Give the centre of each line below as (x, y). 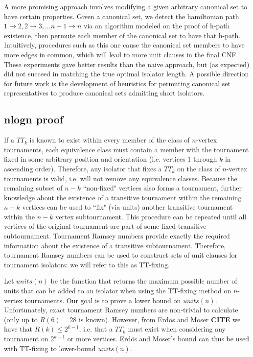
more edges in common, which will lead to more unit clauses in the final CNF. (121, 54)
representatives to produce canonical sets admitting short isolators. (104, 93)
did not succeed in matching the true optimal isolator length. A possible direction (126, 74)
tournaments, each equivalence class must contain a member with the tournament (126, 149)
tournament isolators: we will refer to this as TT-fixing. (87, 264)
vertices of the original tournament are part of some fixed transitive (105, 226)
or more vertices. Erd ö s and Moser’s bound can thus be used (158, 339)
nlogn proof (34, 119)
